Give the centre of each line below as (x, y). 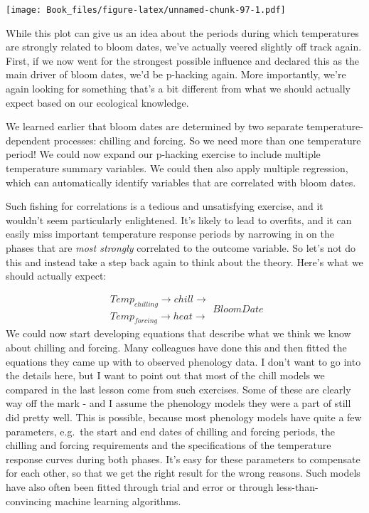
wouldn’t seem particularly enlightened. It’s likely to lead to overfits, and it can (179, 220)
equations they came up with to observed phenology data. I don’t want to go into (183, 361)
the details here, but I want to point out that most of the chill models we (165, 375)
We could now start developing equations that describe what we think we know (178, 333)
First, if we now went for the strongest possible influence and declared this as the (183, 60)
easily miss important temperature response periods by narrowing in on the (170, 234)
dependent (28, 140)
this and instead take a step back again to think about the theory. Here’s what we (184, 261)
